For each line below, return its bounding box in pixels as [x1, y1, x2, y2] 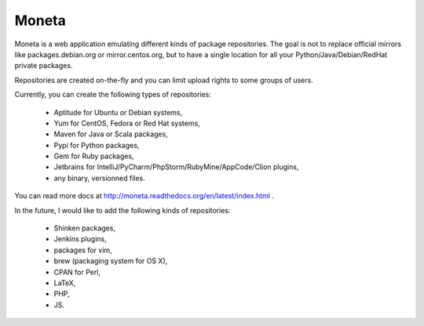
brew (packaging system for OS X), [53, 256, 168, 266]
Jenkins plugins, [53, 234, 108, 244]
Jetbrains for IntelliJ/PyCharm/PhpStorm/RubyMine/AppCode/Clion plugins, [53, 162, 299, 172]
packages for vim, [53, 245, 113, 255]
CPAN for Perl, [53, 267, 101, 277]
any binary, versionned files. [53, 173, 145, 183]
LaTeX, [53, 278, 76, 288]
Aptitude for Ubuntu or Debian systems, [53, 107, 183, 117]
